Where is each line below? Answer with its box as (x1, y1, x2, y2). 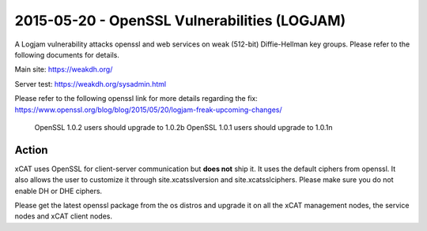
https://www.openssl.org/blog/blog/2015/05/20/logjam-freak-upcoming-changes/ (14, 105, 282, 114)
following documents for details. (14, 50, 120, 59)
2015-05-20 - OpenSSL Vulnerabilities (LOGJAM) (14, 12, 346, 29)
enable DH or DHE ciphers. (14, 186, 103, 196)
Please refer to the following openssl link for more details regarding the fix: (14, 94, 259, 103)
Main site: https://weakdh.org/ (14, 65, 113, 74)
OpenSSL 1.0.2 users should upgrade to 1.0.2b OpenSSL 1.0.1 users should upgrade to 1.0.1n (34, 122, 333, 132)
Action (14, 143, 48, 157)
